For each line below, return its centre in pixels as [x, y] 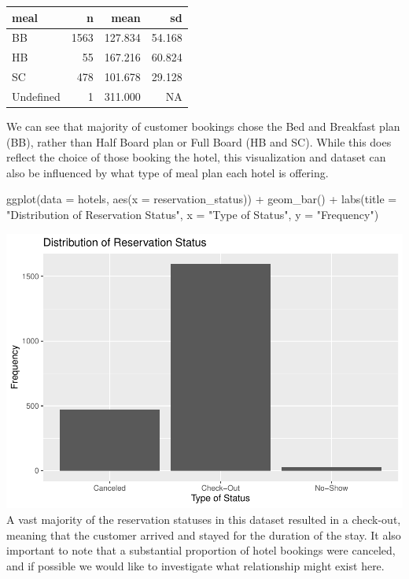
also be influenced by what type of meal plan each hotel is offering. [168, 172]
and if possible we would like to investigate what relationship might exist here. [195, 565]
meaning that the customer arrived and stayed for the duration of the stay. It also [204, 534]
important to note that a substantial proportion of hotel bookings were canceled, [201, 550]
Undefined [36, 96]
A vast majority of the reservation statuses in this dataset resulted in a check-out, [204, 520]
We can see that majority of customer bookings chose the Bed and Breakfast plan [203, 126]
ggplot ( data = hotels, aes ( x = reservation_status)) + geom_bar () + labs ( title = [202, 199]
